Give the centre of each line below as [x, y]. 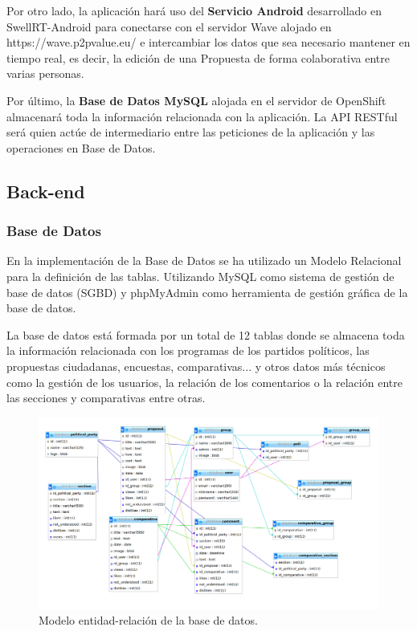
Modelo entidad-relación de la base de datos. [148, 620]
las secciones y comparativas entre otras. [106, 398]
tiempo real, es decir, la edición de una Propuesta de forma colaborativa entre [198, 57]
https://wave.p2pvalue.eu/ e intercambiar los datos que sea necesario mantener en [208, 42]
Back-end [46, 191]
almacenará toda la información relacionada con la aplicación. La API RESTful [202, 116]
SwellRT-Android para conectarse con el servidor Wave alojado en [169, 26]
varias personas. [45, 73]
